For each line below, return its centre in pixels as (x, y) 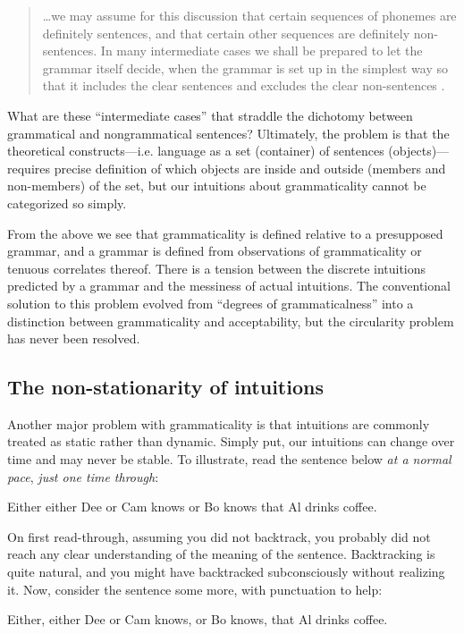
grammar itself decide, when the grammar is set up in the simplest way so (245, 68)
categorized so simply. (67, 203)
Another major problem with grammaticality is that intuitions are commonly (219, 423)
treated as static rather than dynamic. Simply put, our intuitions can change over (231, 441)
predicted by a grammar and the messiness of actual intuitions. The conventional (229, 286)
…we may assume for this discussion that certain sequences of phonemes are (249, 15)
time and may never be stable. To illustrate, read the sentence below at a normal (229, 459)
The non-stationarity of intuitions (165, 387)
